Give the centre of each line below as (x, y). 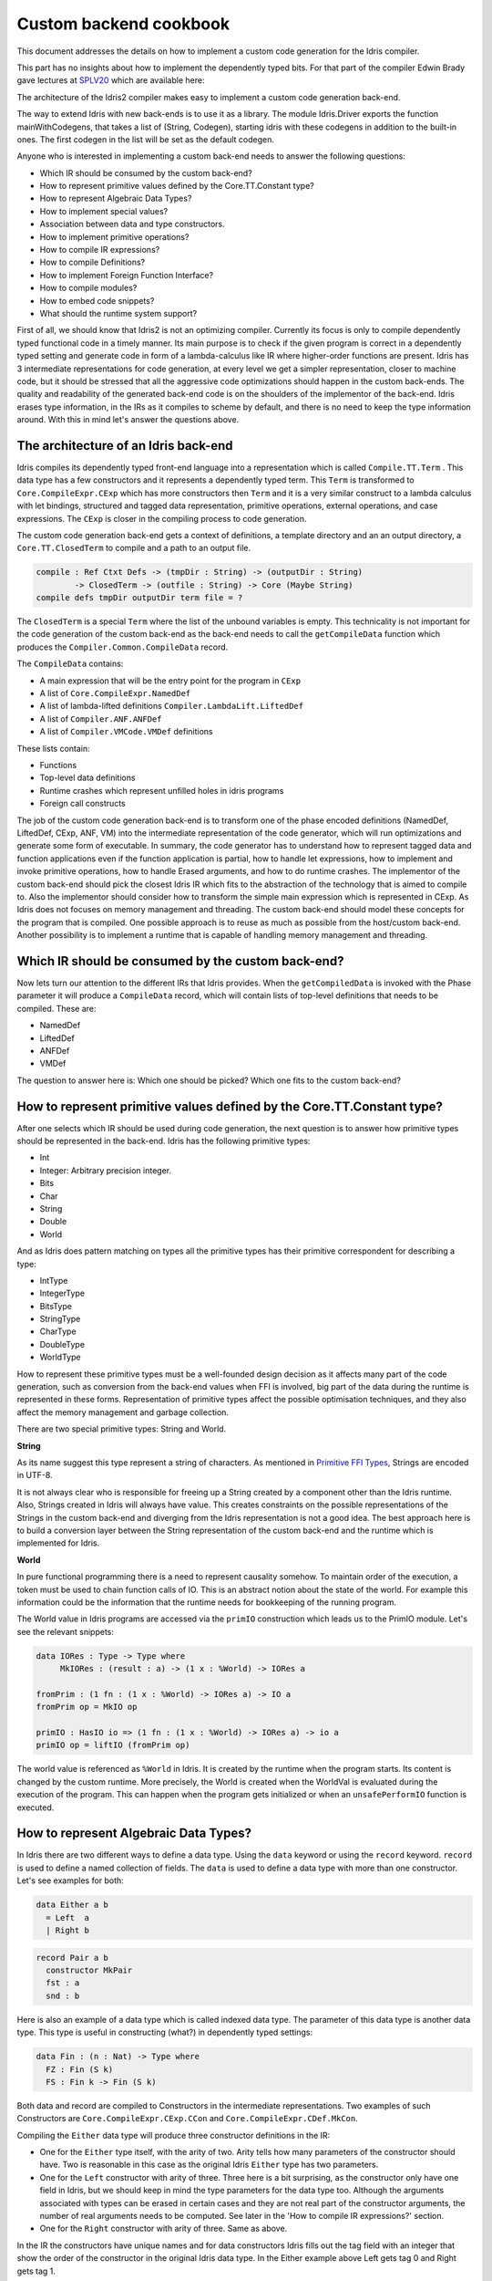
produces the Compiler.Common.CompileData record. (123, 647)
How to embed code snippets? (97, 300)
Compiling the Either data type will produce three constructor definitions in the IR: (174, 2135)
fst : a (63, 1983)
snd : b (63, 1995)
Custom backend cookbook (123, 24)
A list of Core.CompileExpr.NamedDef (115, 693)
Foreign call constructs (83, 804)
